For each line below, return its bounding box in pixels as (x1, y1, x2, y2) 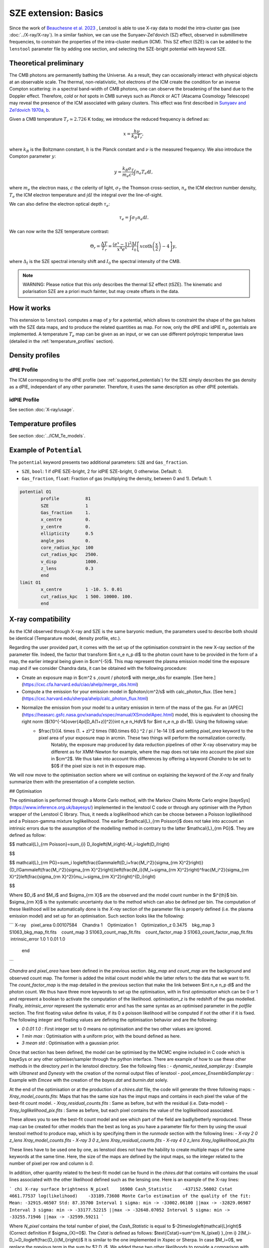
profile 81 (40, 496, 91, 502)
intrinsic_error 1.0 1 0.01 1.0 (10, 936, 66, 942)
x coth (139, 244, 152, 249)
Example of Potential (9, 446, 82, 454)
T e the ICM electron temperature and (9, 192, 86, 199)
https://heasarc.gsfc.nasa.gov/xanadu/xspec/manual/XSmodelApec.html (23, 711, 173, 717)
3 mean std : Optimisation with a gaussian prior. (21, 1040, 120, 1046)
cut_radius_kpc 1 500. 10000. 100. (40, 594, 133, 599)
